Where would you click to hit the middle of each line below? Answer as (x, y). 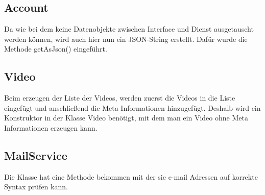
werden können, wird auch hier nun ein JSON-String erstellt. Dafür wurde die (126, 39)
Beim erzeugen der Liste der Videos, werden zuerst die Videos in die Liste (120, 98)
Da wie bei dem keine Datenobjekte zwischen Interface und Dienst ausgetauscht (129, 29)
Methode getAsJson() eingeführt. (56, 49)
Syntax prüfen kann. (36, 187)
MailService (36, 155)
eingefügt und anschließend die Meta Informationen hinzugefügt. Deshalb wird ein (132, 107)
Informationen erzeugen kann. (51, 127)
